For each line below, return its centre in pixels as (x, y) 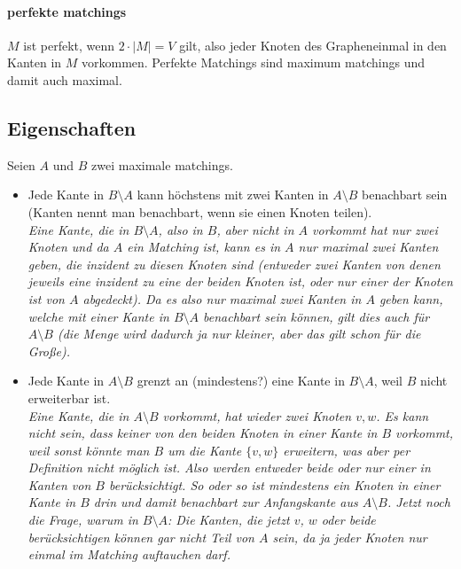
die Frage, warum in (83, 520)
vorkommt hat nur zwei (375, 229)
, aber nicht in (255, 229)
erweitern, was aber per (347, 450)
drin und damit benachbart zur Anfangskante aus (226, 502)
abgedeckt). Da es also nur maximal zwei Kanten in (222, 298)
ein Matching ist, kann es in (204, 247)
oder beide (348, 520)
